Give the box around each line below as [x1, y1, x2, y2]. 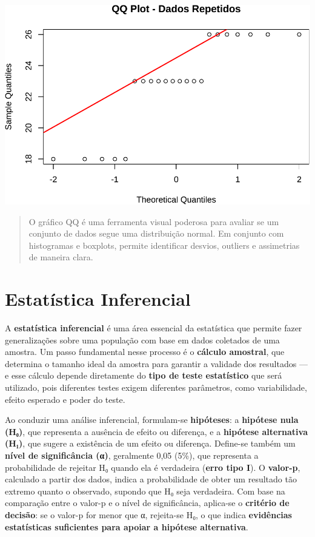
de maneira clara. [28, 251, 93, 263]
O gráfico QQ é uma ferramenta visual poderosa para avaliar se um [28, 215, 279, 228]
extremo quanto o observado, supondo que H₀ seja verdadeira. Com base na [5, 484, 285, 497]
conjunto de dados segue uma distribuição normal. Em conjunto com [28, 227, 284, 240]
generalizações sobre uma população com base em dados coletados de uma [5, 333, 280, 346]
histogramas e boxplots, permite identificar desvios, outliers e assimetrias [28, 238, 300, 251]
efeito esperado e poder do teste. [5, 393, 125, 405]
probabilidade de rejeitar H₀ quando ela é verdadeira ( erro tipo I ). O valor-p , [5, 461, 300, 473]
